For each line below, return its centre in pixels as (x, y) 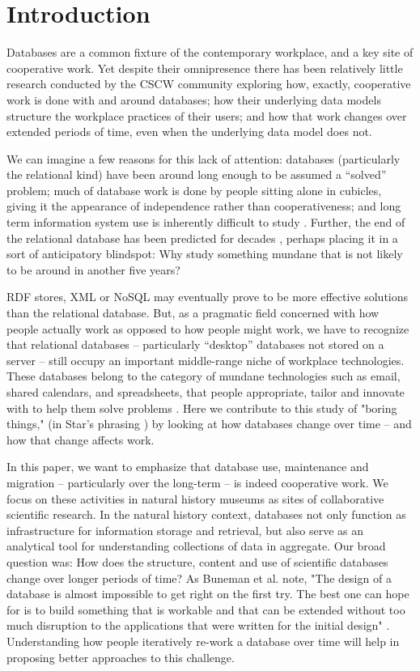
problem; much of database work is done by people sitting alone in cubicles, (194, 190)
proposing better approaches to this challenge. (121, 657)
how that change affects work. (81, 439)
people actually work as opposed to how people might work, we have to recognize (208, 328)
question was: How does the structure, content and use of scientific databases (197, 561)
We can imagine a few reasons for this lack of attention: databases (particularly (204, 158)
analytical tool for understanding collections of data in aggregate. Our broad (196, 546)
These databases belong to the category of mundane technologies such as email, (204, 376)
